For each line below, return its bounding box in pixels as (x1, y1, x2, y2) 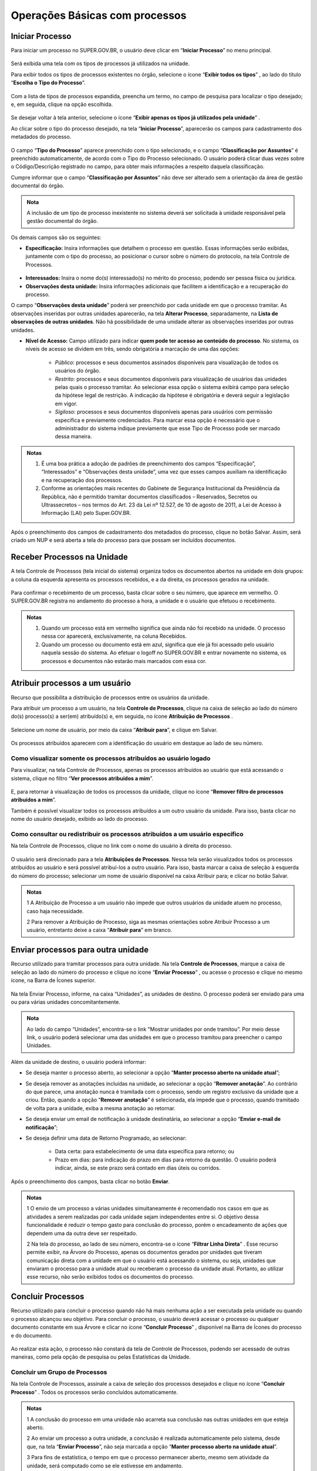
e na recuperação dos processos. (41, 477, 123, 484)
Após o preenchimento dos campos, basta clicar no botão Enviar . (11, 1177, 170, 1185)
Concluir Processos (11, 1292, 85, 1302)
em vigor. (55, 400, 78, 407)
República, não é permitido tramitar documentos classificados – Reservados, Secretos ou (41, 493, 258, 500)
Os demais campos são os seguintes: (11, 234, 102, 241)
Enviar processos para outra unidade (11, 945, 149, 955)
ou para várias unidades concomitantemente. (11, 998, 120, 1006)
